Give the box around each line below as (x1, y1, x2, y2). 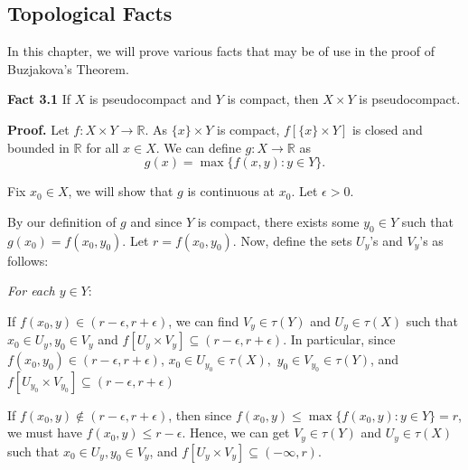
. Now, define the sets (232, 230, 352, 249)
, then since (168, 405, 232, 424)
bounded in (7, 137, 70, 156)
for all (86, 137, 119, 156)
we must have (7, 423, 82, 442)
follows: (7, 250, 49, 269)
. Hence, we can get (182, 423, 290, 442)
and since (130, 211, 183, 230)
